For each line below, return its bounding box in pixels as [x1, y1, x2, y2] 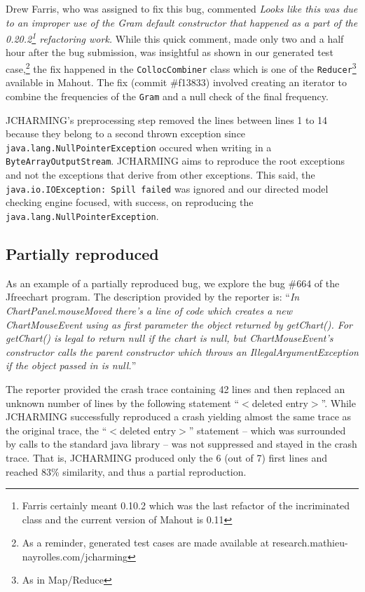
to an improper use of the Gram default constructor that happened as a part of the [6, 15, 358, 29]
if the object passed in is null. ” [6, 358, 137, 373]
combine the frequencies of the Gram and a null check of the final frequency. [6, 88, 329, 103]
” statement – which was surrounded [188, 422, 346, 437]
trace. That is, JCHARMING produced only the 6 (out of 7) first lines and [6, 450, 327, 464]
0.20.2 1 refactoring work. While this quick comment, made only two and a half [6, 29, 344, 46]
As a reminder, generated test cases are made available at [22, 535, 270, 550]
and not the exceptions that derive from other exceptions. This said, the [6, 167, 315, 182]
